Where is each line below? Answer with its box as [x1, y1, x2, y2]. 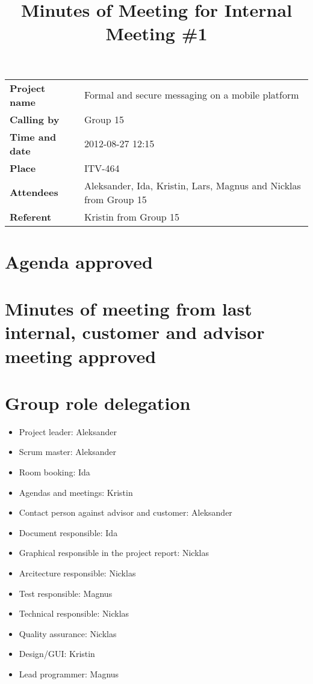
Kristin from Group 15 [84, 209, 180, 224]
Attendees [10, 185, 58, 200]
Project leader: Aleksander [19, 425, 117, 438]
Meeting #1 [105, 21, 208, 46]
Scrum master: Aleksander [19, 445, 117, 458]
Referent [10, 209, 52, 224]
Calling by [10, 112, 60, 126]
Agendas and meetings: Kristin [19, 486, 133, 498]
